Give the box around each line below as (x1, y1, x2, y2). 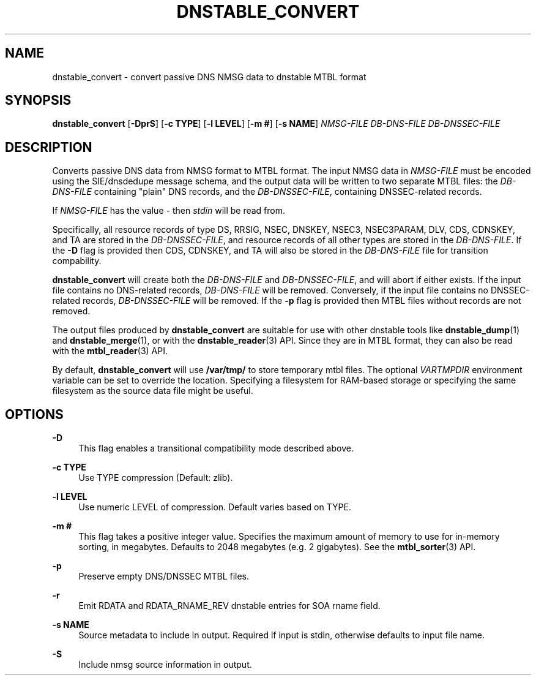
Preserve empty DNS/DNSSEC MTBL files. (78, 571, 250, 582)
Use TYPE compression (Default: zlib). (78, 472, 233, 483)
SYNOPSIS (5, 93, 72, 108)
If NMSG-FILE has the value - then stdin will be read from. (52, 205, 286, 216)
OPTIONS (5, 406, 64, 422)
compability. (52, 255, 102, 266)
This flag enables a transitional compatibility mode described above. (78, 443, 354, 454)
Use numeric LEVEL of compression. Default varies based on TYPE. (78, 502, 351, 513)
